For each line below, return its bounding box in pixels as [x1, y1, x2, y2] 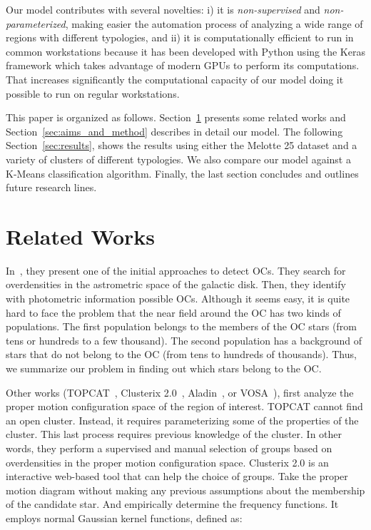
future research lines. [6, 180, 97, 195]
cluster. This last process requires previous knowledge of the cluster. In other [6, 427, 342, 442]
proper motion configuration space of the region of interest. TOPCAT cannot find [6, 399, 363, 414]
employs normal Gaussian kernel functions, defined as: [6, 510, 243, 525]
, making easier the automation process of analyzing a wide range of [65, 16, 363, 31]
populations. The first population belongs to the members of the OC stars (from [6, 319, 357, 334]
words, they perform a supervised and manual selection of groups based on [6, 440, 332, 455]
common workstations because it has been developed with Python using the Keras [6, 44, 365, 58]
